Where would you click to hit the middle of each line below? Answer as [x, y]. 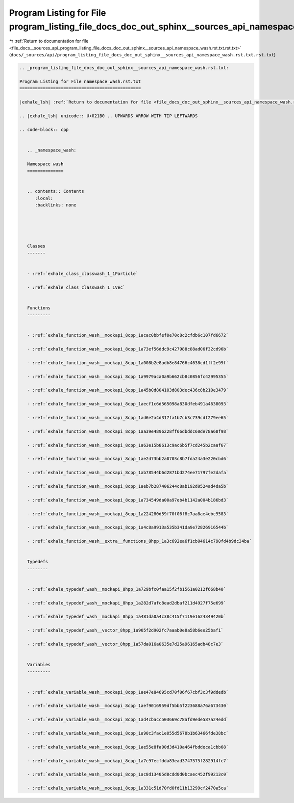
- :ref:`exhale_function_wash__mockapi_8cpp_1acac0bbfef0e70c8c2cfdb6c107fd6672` [128, 335]
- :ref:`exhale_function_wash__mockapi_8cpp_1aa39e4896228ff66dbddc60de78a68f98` [128, 431]
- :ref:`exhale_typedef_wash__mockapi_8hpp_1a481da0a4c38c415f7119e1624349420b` [127, 617]
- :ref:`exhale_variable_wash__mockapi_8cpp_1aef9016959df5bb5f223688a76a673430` [128, 706]
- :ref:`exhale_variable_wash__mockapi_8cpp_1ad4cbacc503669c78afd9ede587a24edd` [128, 720]
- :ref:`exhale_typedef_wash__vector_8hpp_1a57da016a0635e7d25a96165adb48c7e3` [125, 644]
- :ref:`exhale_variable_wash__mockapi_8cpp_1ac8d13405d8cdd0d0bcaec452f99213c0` [128, 774]
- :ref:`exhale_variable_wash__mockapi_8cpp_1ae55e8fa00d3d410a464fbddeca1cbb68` [128, 747]
